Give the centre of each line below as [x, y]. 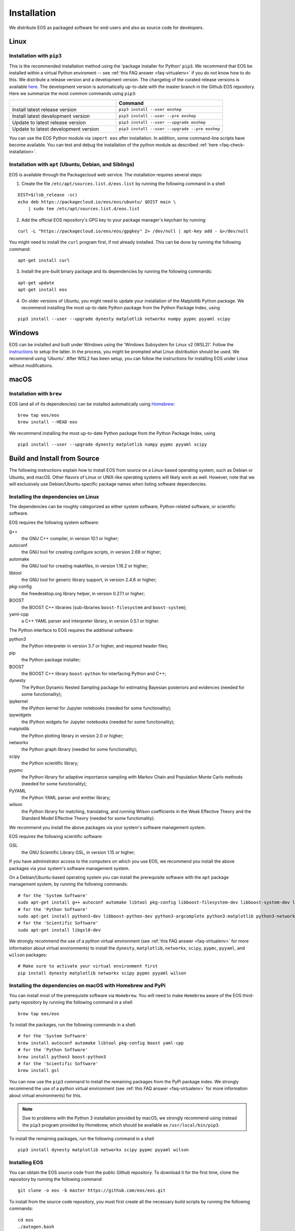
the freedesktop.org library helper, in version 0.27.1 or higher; [83, 593]
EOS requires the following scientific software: [56, 837]
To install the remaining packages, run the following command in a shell [82, 1139]
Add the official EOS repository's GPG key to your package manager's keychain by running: [114, 220]
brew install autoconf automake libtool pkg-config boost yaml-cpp [101, 1043]
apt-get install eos [43, 290]
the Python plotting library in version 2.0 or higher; [73, 736]
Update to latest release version [49, 122]
